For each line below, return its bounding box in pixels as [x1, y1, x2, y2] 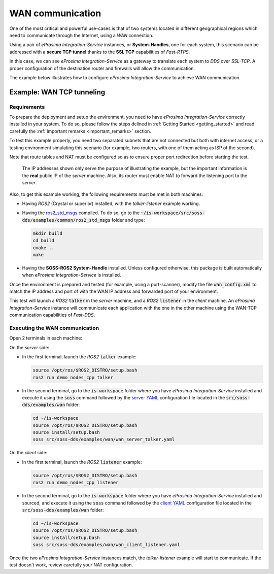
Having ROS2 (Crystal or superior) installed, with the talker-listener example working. [22, 200, 200, 207]
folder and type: [112, 217, 145, 223]
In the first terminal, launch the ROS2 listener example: [22, 459, 142, 465]
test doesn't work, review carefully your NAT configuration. [9, 562, 133, 568]
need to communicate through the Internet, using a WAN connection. [9, 32, 154, 38]
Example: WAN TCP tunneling [9, 88, 106, 96]
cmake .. [32, 245, 55, 251]
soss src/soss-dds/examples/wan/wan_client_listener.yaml [32, 542, 180, 548]
